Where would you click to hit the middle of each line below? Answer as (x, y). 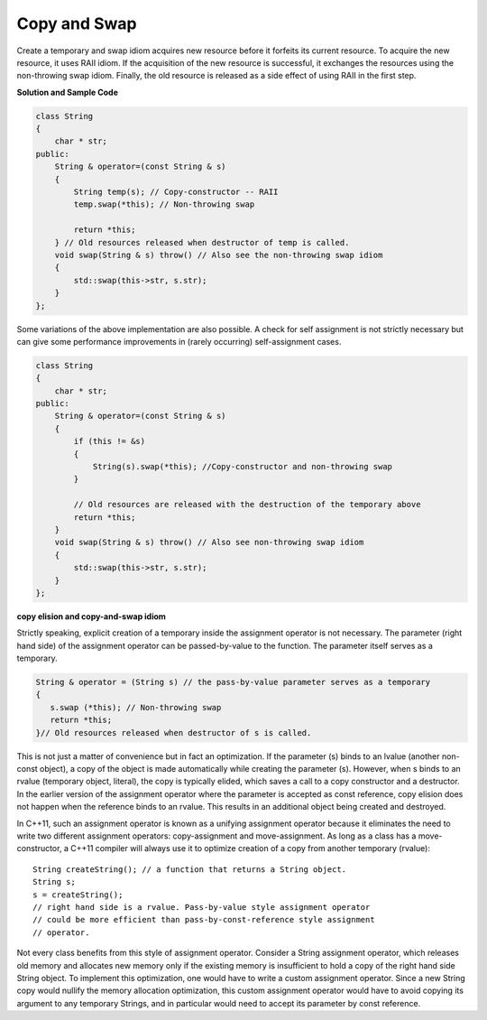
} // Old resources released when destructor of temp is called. (202, 242)
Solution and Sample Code (68, 92)
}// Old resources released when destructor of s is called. (174, 733)
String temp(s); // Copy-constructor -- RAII (176, 192)
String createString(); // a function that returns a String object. (190, 869)
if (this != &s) (110, 441)
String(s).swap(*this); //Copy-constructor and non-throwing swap (242, 467)
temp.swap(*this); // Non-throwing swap (164, 204)
